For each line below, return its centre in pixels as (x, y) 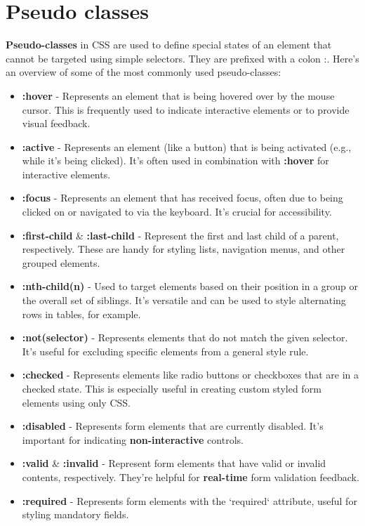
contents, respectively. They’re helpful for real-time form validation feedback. (191, 476)
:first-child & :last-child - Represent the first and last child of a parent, (180, 235)
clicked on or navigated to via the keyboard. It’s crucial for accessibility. (177, 212)
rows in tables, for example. (81, 314)
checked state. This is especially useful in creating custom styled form (172, 388)
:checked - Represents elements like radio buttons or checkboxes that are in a (191, 375)
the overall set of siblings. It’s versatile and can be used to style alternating (184, 300)
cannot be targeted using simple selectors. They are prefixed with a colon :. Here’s (182, 58)
